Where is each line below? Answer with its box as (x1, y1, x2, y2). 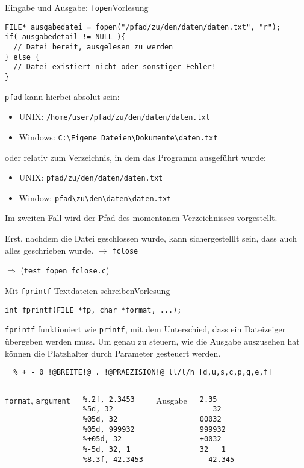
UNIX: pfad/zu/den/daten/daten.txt (19, 171, 163, 184)
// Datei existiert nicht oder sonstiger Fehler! (13, 63, 216, 72)
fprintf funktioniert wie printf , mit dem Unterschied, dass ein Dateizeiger (5, 323, 286, 335)
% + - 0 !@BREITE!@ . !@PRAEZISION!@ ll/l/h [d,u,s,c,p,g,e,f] (13, 368, 272, 377)
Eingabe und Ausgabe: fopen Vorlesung (5, 1, 149, 13)
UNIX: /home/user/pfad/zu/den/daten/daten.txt (19, 110, 210, 123)
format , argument (5, 393, 70, 406)
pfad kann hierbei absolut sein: (5, 90, 120, 102)
